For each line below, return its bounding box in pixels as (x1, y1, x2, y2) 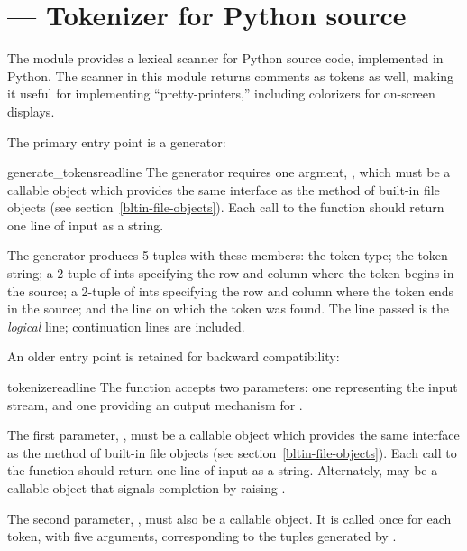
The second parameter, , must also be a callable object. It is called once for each (7, 509, 452, 528)
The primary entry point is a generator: (7, 132, 226, 151)
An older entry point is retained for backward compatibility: (7, 347, 340, 366)
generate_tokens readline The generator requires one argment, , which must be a (7, 163, 451, 182)
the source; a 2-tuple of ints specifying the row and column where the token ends (7, 281, 454, 300)
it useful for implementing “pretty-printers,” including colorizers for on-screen (7, 84, 435, 103)
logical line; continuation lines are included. (7, 316, 245, 335)
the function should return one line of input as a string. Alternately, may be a (7, 461, 438, 480)
